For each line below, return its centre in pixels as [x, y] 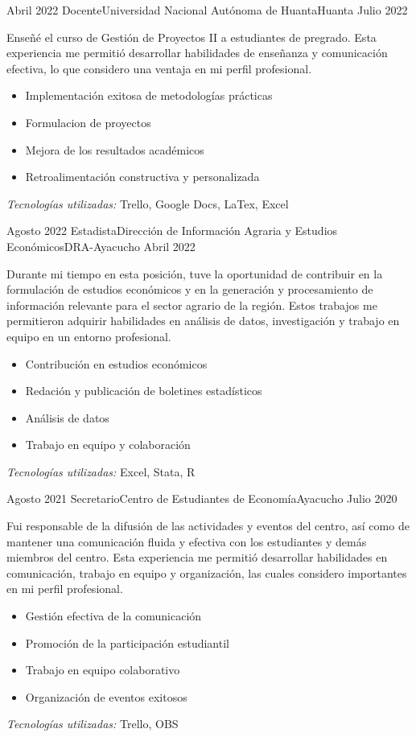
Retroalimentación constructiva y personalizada [142, 177]
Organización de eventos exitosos [106, 696]
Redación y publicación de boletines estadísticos [144, 391]
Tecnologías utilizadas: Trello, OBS [93, 724]
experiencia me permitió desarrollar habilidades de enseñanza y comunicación [197, 53]
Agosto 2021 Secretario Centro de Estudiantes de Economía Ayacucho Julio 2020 [202, 498]
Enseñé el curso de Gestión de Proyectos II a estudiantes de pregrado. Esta [192, 37]
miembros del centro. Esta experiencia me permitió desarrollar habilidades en [197, 557]
